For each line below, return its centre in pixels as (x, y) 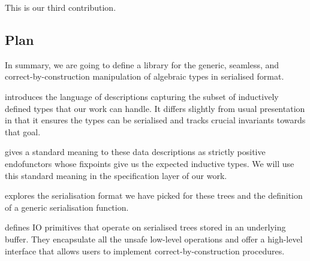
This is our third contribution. (61, 7)
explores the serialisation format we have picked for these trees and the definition (154, 195)
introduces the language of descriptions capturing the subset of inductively (142, 96)
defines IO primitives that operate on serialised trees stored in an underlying (145, 227)
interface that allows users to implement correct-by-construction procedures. (145, 251)
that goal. (23, 131)
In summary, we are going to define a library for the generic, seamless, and (142, 64)
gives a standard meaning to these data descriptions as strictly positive (135, 152)
